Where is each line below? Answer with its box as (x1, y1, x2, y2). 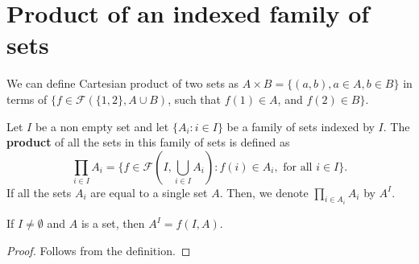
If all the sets (6, 184, 72, 200)
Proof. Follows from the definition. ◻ (6, 241, 191, 258)
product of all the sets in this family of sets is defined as (6, 134, 290, 151)
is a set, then (81, 215, 145, 232)
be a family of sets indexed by (226, 118, 375, 134)
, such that (168, 90, 222, 107)
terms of (6, 90, 48, 107)
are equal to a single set (90, 184, 208, 200)
